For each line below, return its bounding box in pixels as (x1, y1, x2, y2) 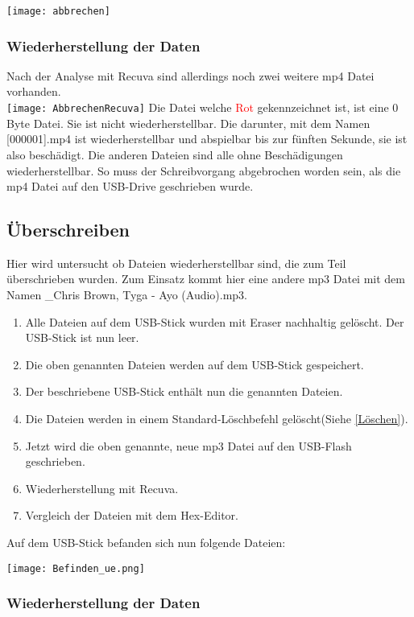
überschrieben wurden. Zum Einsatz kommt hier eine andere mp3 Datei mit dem (6, 270, 405, 287)
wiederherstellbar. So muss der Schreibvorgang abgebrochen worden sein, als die (6, 162, 401, 179)
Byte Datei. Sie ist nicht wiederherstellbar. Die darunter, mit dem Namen (6, 114, 371, 131)
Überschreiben (6, 217, 130, 242)
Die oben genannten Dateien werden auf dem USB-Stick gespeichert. (25, 356, 364, 372)
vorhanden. (6, 83, 61, 100)
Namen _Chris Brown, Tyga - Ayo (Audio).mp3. (6, 286, 248, 303)
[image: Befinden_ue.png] (6, 562, 145, 574)
